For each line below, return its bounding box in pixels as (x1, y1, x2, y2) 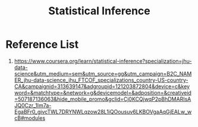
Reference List (5, 38, 78, 51)
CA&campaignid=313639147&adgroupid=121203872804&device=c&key (14, 82, 190, 90)
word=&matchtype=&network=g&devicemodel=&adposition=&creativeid (14, 89, 191, 96)
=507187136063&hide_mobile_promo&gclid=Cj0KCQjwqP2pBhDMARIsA (14, 95, 191, 103)
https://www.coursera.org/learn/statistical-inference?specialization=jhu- (14, 57, 192, 64)
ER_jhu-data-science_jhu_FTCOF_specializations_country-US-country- (14, 76, 188, 83)
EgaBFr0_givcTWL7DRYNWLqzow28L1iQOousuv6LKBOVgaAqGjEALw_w (14, 108, 192, 115)
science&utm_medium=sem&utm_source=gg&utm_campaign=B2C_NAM (14, 70, 192, 77)
